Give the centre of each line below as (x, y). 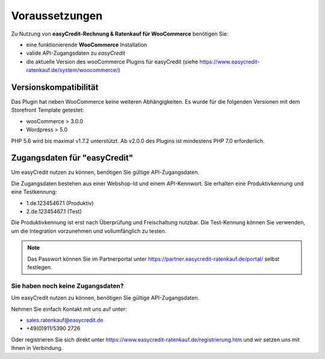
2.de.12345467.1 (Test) (54, 212)
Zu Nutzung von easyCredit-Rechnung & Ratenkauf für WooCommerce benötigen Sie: (120, 34)
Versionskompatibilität (55, 87)
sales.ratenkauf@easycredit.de (65, 320)
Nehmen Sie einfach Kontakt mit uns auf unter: (69, 309)
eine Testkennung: (34, 192)
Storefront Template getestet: (48, 110)
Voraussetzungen (57, 16)
